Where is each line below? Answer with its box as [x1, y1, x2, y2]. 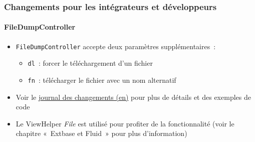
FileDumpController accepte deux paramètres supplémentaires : [16, 41, 216, 51]
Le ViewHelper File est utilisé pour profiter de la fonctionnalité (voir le [16, 118, 234, 128]
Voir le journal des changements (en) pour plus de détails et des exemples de [16, 91, 251, 102]
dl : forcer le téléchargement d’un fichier [28, 58, 153, 68]
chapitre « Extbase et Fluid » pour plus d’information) [16, 128, 187, 138]
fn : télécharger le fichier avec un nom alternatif [28, 74, 176, 85]
